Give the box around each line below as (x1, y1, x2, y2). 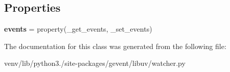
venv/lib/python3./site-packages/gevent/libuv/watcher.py (4, 58, 186, 68)
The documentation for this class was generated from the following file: (4, 40, 226, 51)
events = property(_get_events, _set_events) (4, 23, 152, 34)
